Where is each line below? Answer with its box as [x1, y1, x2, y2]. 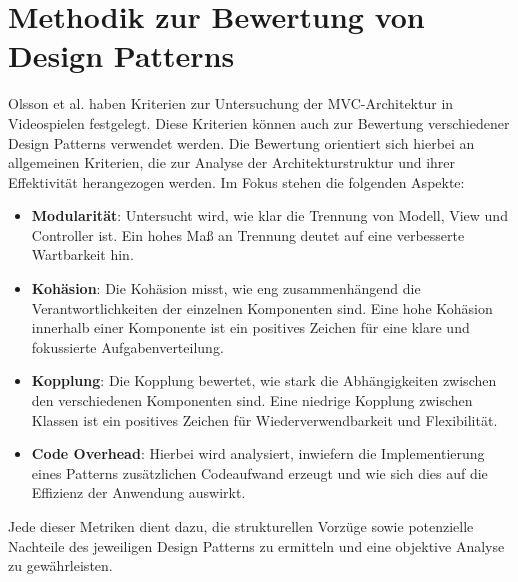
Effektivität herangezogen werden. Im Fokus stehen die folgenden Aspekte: [8, 171, 465, 192]
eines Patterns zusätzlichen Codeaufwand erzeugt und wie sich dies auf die [31, 462, 488, 483]
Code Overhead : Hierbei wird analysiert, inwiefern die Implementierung [31, 443, 485, 464]
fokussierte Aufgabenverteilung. [31, 336, 224, 357]
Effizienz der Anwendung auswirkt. [31, 482, 246, 503]
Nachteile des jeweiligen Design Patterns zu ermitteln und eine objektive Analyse [8, 535, 505, 556]
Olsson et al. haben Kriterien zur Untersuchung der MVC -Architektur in [8, 93, 454, 114]
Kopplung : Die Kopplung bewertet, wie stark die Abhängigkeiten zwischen [31, 370, 497, 391]
